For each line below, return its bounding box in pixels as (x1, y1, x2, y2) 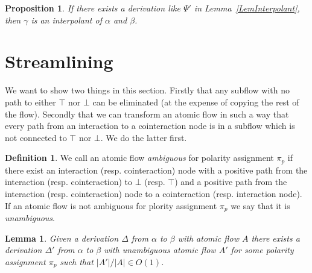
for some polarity (231, 243, 294, 256)
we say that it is (231, 199, 290, 212)
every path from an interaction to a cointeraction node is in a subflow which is (5, 119, 295, 132)
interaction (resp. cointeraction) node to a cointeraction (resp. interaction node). (5, 187, 302, 199)
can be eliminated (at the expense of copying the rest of (92, 95, 299, 108)
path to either (5, 95, 56, 108)
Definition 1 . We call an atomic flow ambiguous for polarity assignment (5, 151, 274, 164)
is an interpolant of (31, 13, 102, 26)
